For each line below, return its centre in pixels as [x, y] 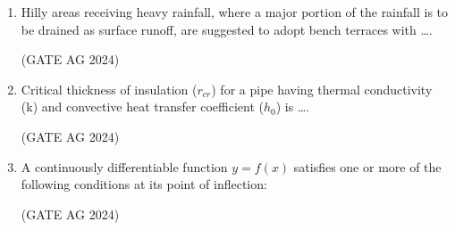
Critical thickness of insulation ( [109, 89]
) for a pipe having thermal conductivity [322, 89]
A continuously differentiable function [124, 166]
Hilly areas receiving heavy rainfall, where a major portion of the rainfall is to [235, 12]
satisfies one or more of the [367, 166]
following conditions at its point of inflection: [144, 184]
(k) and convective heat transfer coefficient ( [142, 107]
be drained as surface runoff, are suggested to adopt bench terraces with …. [227, 29]
